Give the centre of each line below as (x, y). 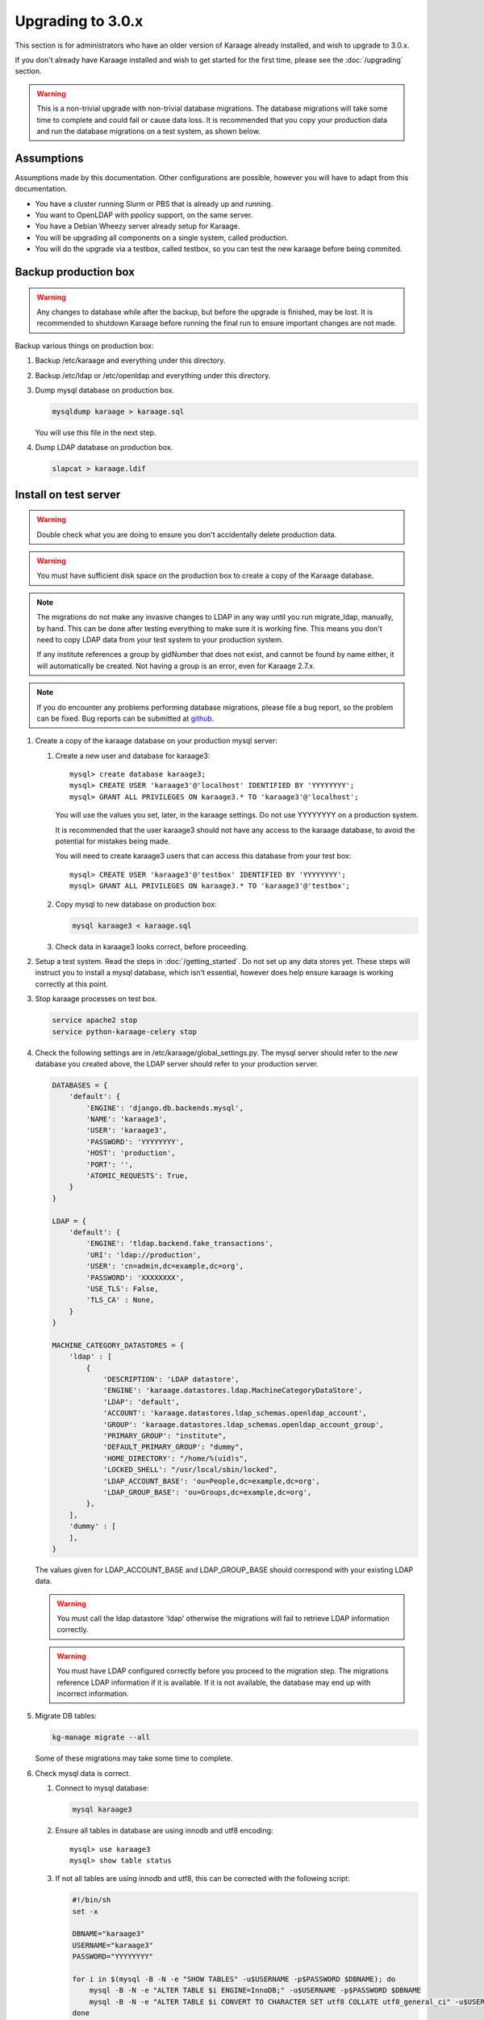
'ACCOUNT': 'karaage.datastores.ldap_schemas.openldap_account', (235, 1413)
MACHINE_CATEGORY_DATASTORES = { (118, 1345)
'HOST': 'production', (131, 1153)
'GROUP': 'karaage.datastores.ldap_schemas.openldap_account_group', (244, 1425)
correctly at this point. (72, 984)
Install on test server (68, 494)
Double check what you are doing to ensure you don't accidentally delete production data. (187, 534)
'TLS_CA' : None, (120, 1300)
